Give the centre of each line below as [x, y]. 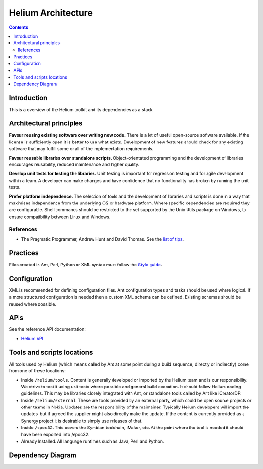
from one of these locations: [37, 371]
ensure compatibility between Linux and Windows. [60, 217]
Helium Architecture [51, 13]
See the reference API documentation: [47, 329]
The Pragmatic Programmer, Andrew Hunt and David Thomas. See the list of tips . [103, 239]
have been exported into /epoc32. [55, 434]
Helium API [32, 338]
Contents [19, 27]
